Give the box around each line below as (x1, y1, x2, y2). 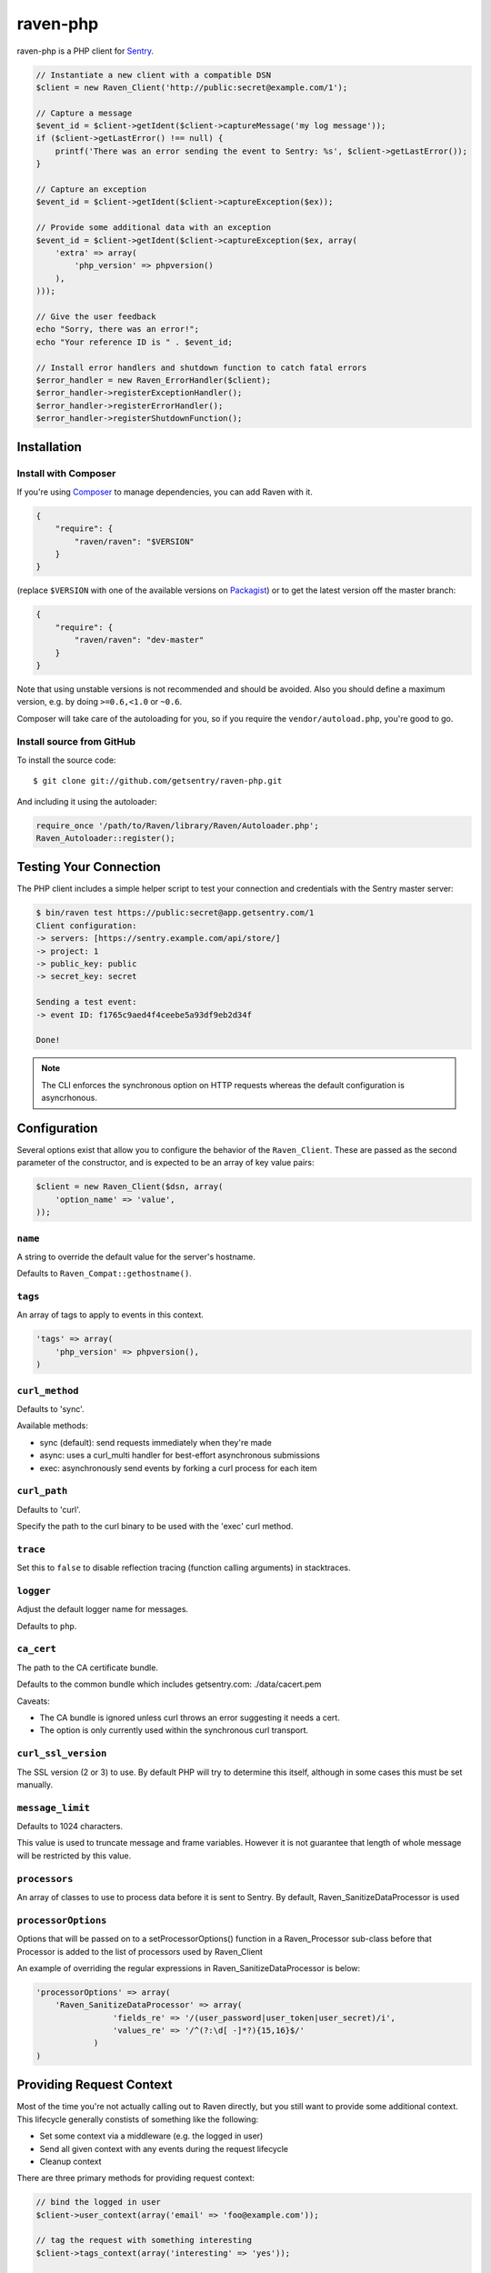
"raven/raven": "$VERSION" (74, 536, 195, 546)
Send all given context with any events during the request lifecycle (39, 2143, 289, 2154)
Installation (16, 439, 82, 455)
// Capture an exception (35, 185, 147, 195)
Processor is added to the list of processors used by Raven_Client (16, 1946, 264, 1957)
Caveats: (16, 1696, 50, 1707)
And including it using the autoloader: (16, 796, 158, 806)
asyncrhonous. (41, 1092, 97, 1104)
